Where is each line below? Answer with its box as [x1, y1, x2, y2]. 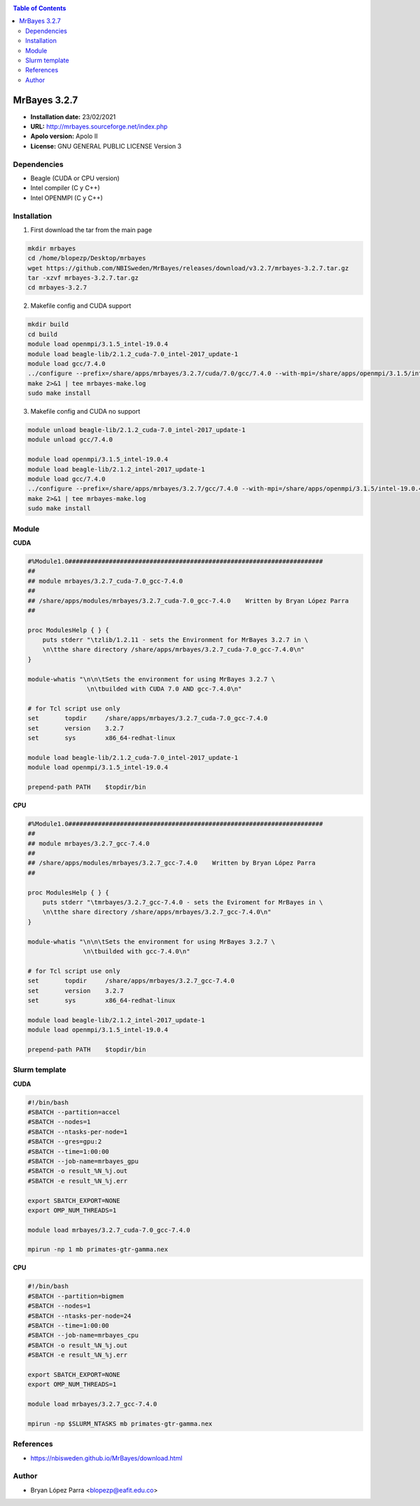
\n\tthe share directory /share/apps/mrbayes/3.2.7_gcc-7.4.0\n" [42, 908, 272, 916]
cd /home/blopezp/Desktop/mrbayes [27, 255, 146, 262]
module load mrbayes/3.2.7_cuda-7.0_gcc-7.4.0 [27, 1226, 190, 1234]
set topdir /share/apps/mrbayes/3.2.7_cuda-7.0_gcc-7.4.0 [27, 714, 268, 722]
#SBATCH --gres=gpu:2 [27, 1138, 102, 1146]
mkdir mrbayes [27, 244, 76, 252]
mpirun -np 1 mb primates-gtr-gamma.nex [27, 1245, 168, 1254]
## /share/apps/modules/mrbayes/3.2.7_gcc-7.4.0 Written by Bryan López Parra [27, 859, 316, 867]
